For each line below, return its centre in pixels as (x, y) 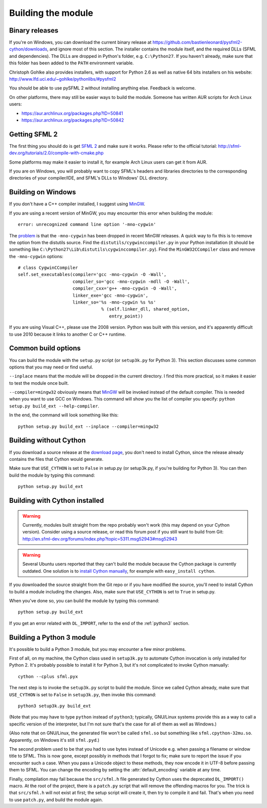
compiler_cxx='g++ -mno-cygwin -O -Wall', (125, 289)
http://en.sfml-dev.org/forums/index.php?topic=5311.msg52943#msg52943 (100, 539)
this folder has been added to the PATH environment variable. (71, 63)
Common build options (45, 348)
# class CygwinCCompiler (48, 268)
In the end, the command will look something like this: (64, 415)
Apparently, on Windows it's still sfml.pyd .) (54, 740)
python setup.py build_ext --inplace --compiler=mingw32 (89, 426)
